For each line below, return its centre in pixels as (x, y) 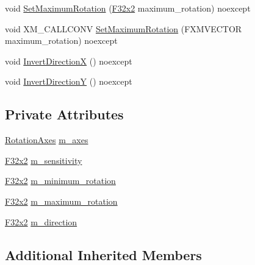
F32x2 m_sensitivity (44, 160)
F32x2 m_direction (41, 221)
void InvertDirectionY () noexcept (69, 81)
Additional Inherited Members (103, 254)
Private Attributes (64, 114)
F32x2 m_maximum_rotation (61, 201)
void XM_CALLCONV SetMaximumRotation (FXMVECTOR (124, 28)
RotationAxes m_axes (47, 140)
